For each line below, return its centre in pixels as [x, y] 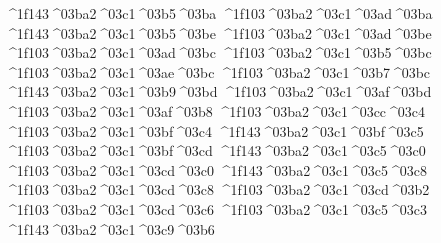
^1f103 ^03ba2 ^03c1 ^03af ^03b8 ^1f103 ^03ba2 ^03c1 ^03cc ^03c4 [215, 110]
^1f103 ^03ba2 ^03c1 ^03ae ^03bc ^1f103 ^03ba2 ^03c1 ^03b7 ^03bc [218, 71]
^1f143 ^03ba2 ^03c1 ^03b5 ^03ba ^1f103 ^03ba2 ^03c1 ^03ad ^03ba [219, 13]
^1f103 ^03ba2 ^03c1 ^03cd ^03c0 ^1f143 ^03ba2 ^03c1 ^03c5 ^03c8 [216, 169]
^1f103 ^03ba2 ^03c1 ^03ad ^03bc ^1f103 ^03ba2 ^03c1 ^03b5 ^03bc [218, 52]
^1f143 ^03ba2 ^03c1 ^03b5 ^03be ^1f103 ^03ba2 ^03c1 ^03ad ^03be [218, 32]
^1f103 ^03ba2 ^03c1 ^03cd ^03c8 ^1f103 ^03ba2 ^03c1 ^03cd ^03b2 [217, 189]
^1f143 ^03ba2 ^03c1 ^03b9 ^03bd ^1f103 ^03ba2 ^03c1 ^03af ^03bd [218, 91]
